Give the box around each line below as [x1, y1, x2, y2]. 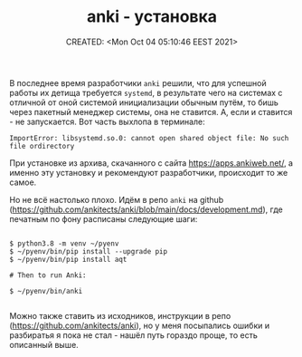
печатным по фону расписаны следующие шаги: [9, 213, 198, 224]
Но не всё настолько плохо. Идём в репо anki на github [9, 194, 224, 205]
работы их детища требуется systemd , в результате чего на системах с [9, 87, 283, 98]
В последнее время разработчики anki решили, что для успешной [9, 77, 267, 88]
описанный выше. [9, 339, 79, 350]
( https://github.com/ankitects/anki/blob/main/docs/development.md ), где [9, 204, 283, 215]
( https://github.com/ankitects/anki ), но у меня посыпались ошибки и [9, 320, 269, 331]
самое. [9, 177, 37, 188]
